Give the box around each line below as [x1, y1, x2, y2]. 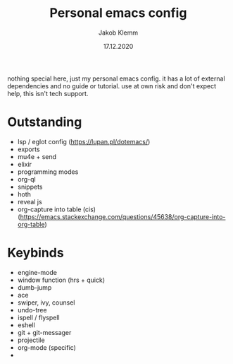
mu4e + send [17, 152, 57, 160]
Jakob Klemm [98, 28, 139, 37]
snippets [17, 182, 43, 191]
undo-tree [17, 305, 47, 314]
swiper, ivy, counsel [17, 298, 75, 307]
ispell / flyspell [17, 313, 60, 322]
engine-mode [17, 268, 58, 276]
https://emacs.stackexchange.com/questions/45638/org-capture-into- [20, 212, 226, 221]
